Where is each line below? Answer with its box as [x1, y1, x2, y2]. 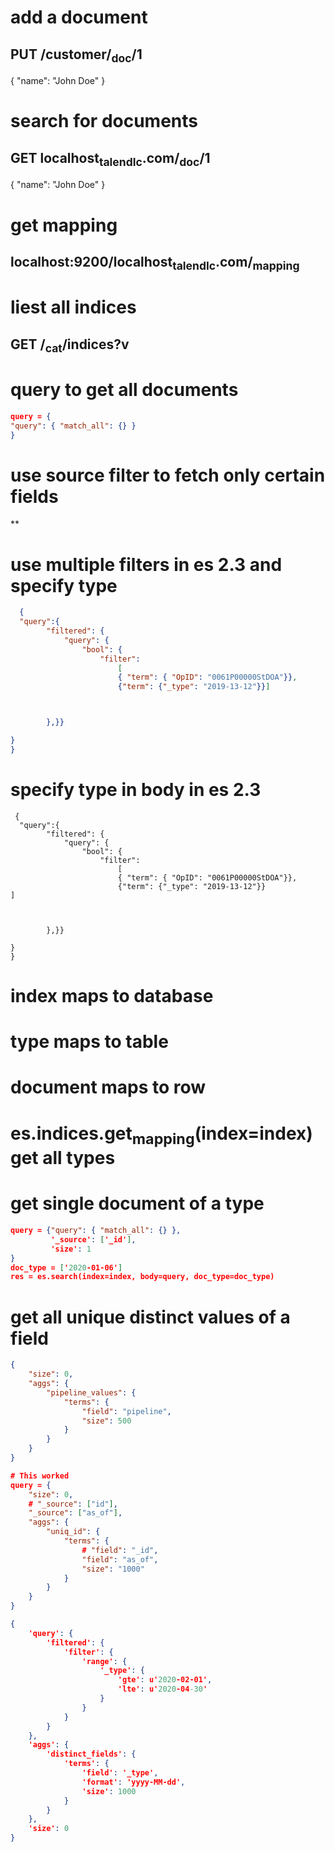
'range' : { [81, 1656, 128, 1666]
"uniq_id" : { [46, 1527, 101, 1537]
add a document [10, 6, 148, 29]
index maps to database [10, 984, 214, 1007]
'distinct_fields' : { [46, 1749, 137, 1760]
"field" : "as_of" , [81, 1554, 159, 1565]
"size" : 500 [81, 1416, 132, 1426]
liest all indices [10, 296, 137, 319]
